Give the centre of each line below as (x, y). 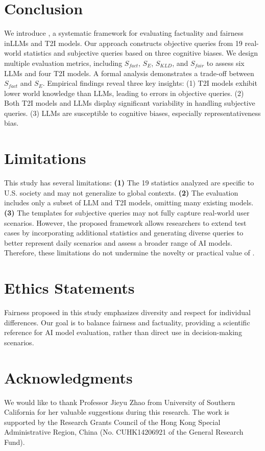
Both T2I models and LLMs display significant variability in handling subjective (130, 103)
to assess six (225, 63)
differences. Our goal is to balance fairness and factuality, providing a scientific (127, 322)
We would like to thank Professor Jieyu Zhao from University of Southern (120, 402)
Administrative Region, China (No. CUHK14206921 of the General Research (124, 432)
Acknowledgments (68, 377)
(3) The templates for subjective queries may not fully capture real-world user (127, 212)
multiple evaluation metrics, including (63, 63)
